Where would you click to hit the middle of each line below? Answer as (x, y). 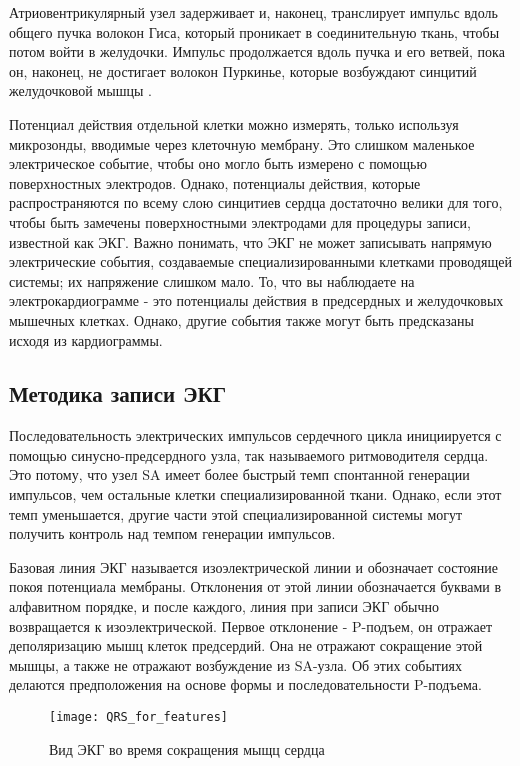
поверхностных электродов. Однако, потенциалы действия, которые (215, 182)
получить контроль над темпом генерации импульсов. (172, 533)
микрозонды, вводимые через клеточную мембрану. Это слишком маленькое (242, 143)
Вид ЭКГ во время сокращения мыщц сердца (187, 748)
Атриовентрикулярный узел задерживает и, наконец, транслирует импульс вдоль (253, 12)
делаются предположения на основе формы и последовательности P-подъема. (245, 684)
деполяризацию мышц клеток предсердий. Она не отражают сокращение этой (246, 645)
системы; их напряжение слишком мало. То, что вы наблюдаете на (212, 280)
